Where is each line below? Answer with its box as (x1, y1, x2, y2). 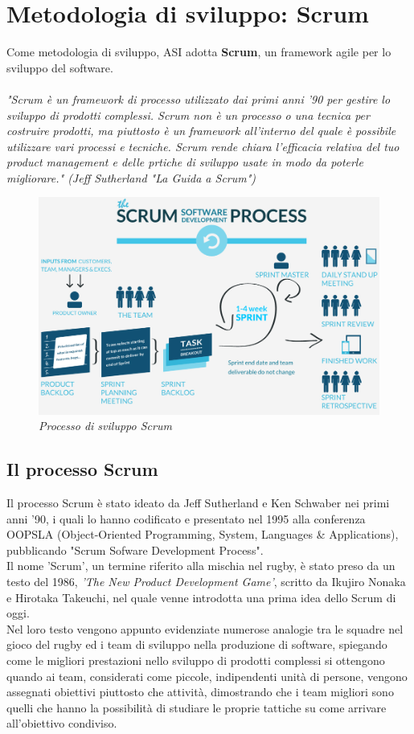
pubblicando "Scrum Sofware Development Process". (6, 541, 264, 558)
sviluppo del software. (6, 59, 113, 76)
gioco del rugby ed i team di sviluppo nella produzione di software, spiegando (6, 636, 387, 653)
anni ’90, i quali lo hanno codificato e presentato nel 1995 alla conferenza (6, 510, 366, 527)
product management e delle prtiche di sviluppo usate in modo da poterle (6, 154, 363, 170)
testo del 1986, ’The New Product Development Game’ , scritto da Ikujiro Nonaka (6, 573, 406, 590)
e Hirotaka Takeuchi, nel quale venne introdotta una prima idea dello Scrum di (6, 588, 396, 605)
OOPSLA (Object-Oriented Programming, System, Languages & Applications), (6, 526, 399, 543)
